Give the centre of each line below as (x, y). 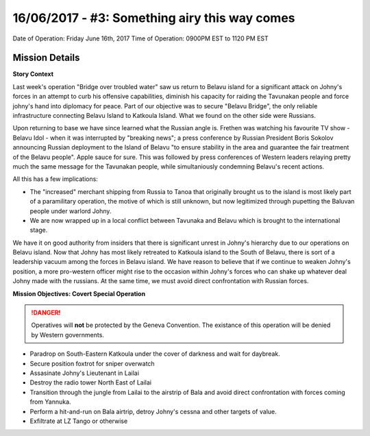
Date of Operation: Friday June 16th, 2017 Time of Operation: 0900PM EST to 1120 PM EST (140, 38)
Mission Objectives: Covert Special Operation (79, 293)
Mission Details (46, 58)
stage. (39, 230)
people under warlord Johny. (71, 211)
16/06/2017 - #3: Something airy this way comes (154, 18)
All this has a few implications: (56, 179)
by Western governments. (67, 335)
